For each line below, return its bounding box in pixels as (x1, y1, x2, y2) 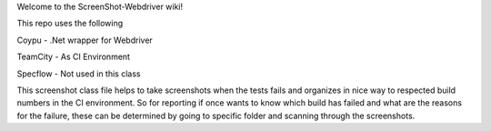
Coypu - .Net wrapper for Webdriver (16, 35, 154, 45)
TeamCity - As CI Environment (16, 51, 131, 63)
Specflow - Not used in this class (16, 68, 141, 79)
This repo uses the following (16, 18, 124, 29)
